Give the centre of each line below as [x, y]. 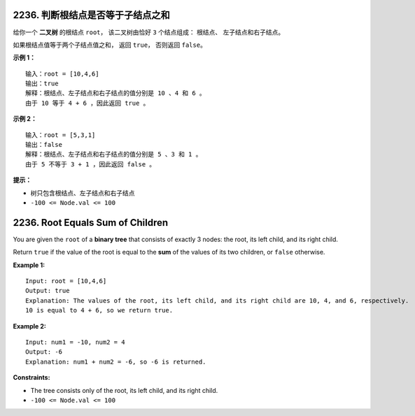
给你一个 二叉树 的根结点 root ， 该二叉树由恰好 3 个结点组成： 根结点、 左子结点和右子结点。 [149, 32]
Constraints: [31, 378]
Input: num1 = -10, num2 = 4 [75, 342]
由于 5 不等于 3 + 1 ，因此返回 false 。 [91, 164]
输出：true [42, 84]
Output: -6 [44, 352]
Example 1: [29, 265]
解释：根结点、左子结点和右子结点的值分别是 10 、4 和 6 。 [115, 93]
